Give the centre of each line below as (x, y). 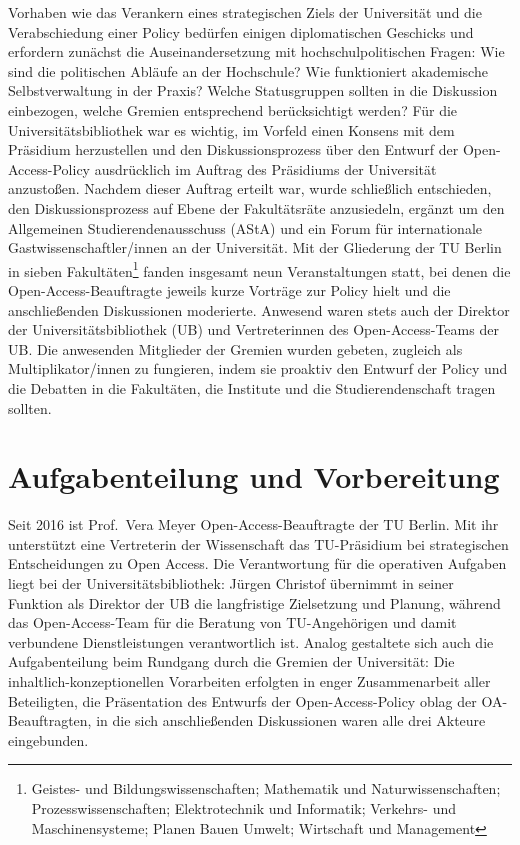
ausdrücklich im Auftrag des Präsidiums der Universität (265, 168)
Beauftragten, (50, 720)
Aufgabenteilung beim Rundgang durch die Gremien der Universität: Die (231, 661)
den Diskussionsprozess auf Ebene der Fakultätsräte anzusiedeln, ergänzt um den (256, 207)
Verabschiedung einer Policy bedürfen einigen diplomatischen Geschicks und (241, 31)
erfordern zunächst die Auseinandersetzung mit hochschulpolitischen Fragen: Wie (256, 51)
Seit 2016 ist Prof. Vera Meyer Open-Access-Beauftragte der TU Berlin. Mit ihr (253, 524)
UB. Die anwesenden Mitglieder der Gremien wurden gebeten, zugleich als (235, 348)
